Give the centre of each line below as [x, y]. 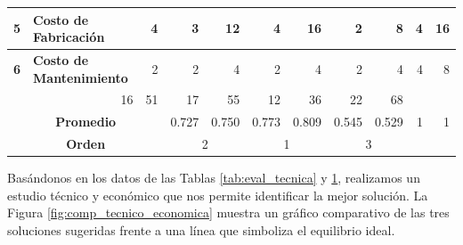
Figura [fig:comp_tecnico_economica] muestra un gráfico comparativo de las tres [228, 212]
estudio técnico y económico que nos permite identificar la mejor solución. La [218, 195]
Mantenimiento [81, 77]
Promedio [86, 122]
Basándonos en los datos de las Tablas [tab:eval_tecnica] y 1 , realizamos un [214, 178]
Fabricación [69, 37]
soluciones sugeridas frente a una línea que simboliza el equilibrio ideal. [201, 229]
